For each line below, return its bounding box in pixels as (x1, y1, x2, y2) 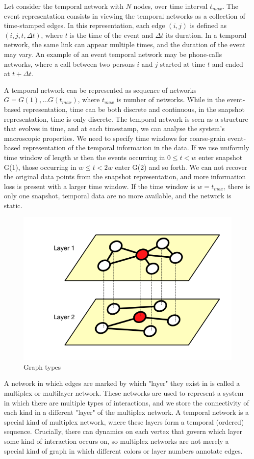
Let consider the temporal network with (4, 1, 124, 11)
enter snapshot (199, 152, 243, 162)
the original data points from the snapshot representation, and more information (4, 171, 246, 182)
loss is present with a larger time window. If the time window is (4, 181, 195, 191)
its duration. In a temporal (166, 29, 247, 40)
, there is (224, 181, 251, 191)
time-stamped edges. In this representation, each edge (4, 20, 165, 30)
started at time (160, 58, 205, 69)
